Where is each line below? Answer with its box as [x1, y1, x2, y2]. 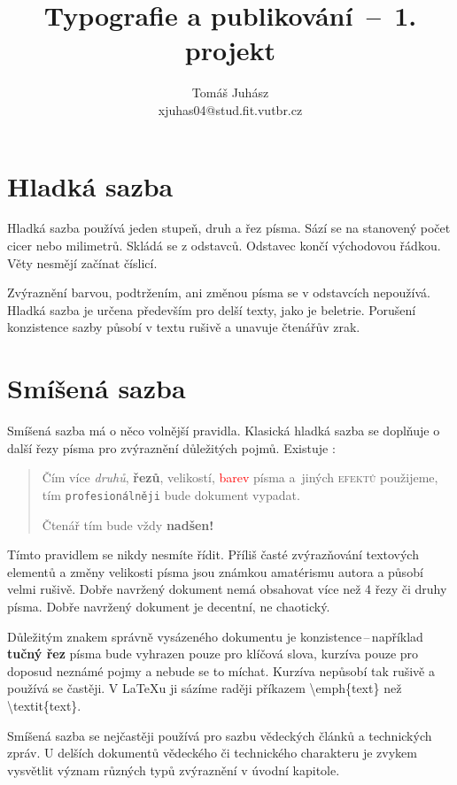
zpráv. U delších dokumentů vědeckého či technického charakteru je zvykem [7, 743, 417, 762]
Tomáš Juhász [191, 83, 269, 102]
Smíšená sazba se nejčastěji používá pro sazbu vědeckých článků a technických [7, 726, 432, 744]
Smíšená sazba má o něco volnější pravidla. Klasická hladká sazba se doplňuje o [7, 421, 440, 440]
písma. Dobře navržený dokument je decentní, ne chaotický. [7, 596, 330, 615]
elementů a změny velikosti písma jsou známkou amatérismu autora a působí [7, 562, 423, 581]
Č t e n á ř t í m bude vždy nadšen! [42, 515, 214, 534]
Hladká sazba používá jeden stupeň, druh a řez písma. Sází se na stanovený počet [7, 219, 451, 237]
